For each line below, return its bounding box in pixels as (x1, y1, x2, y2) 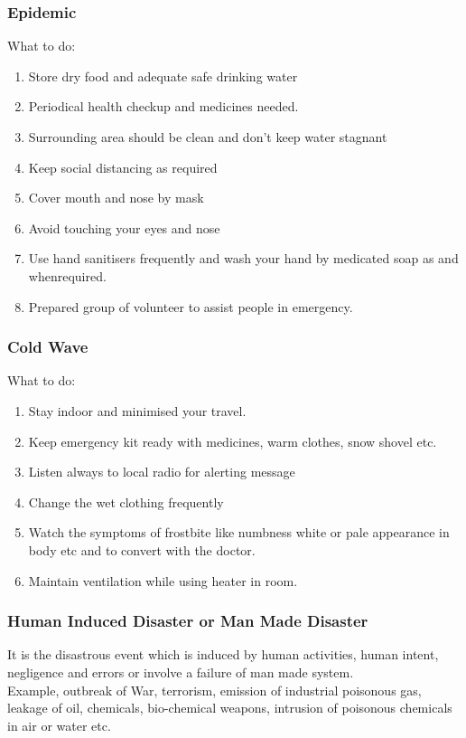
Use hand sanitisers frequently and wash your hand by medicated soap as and (28, 249, 459, 268)
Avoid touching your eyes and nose (28, 218, 220, 237)
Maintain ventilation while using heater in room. (28, 571, 298, 590)
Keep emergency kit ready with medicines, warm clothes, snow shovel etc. (28, 431, 437, 450)
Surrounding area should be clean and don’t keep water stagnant (28, 128, 387, 146)
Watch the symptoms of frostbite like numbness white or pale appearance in (28, 523, 450, 542)
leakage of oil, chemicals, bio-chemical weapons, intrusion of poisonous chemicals (7, 698, 452, 717)
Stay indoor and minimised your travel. (28, 401, 247, 420)
